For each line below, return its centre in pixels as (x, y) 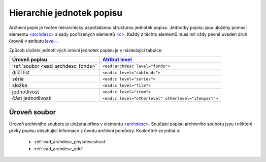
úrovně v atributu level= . (34, 41)
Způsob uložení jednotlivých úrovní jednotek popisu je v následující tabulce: (86, 50)
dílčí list (21, 73)
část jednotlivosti (32, 98)
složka (20, 85)
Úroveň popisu (30, 60)
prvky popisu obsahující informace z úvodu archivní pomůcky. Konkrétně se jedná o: (95, 131)
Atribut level (117, 60)
